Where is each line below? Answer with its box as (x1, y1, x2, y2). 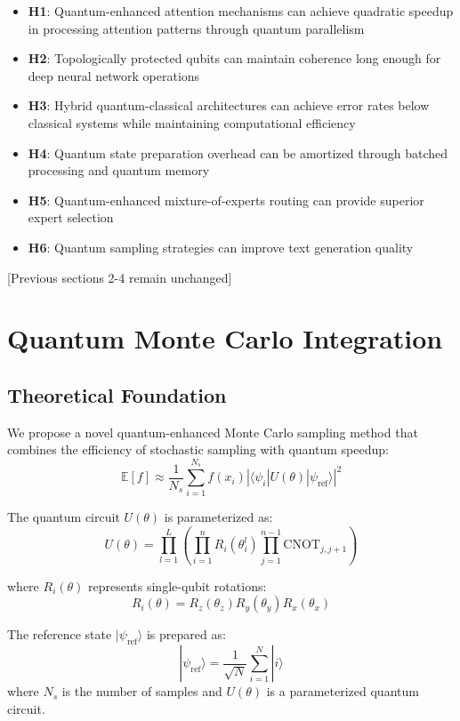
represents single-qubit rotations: (88, 576, 267, 595)
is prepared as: (146, 625, 226, 644)
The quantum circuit (7, 508, 120, 526)
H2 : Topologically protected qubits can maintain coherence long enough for (28, 49, 441, 68)
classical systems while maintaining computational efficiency (28, 113, 356, 132)
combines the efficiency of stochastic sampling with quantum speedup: (7, 440, 389, 459)
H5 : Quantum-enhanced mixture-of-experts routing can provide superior (28, 190, 424, 209)
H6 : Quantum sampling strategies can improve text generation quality (28, 237, 414, 256)
